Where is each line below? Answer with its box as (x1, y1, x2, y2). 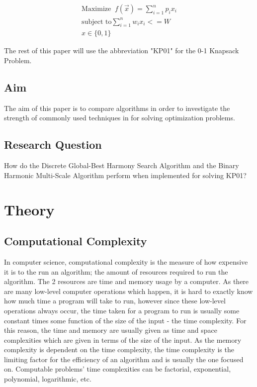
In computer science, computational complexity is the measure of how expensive (4, 256, 248, 267)
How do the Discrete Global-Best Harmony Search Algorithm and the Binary (4, 160, 239, 171)
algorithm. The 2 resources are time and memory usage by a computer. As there (4, 276, 249, 287)
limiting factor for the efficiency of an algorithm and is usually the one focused (4, 354, 244, 364)
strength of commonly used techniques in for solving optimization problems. (4, 112, 235, 123)
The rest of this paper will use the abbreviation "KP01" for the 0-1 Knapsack (4, 45, 239, 56)
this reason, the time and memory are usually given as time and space (4, 325, 218, 335)
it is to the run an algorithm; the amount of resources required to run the (4, 266, 228, 277)
